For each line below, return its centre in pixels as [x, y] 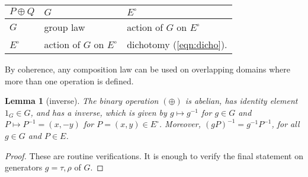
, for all [285, 124]
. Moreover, [180, 124]
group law [65, 27]
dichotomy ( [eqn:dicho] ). [177, 44]
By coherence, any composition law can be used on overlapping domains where [147, 69]
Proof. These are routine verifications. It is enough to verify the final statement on [154, 155]
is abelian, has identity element [241, 101]
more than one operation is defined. [69, 80]
